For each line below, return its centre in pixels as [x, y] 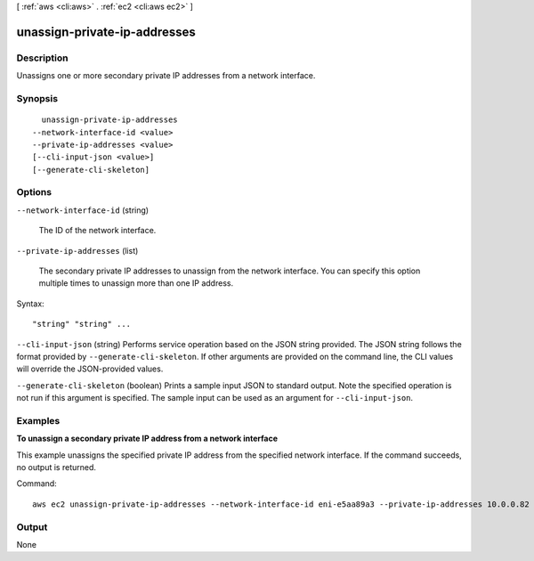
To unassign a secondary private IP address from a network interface [147, 439]
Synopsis [37, 98]
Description [42, 58]
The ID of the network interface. [97, 231]
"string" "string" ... [82, 324]
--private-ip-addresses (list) [77, 250]
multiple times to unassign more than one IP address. [136, 283]
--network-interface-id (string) [83, 210]
